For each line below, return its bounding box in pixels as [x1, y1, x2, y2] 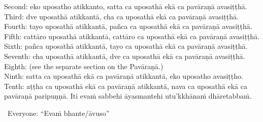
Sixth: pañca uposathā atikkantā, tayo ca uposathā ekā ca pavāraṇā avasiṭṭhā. [4, 41, 248, 51]
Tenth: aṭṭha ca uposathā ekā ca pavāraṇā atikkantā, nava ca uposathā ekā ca [4, 80, 247, 91]
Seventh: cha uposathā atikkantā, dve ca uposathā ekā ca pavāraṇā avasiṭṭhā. [4, 50, 245, 61]
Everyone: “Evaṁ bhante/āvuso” [7, 107, 110, 118]
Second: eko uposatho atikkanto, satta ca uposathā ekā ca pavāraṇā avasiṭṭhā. [4, 1, 247, 11]
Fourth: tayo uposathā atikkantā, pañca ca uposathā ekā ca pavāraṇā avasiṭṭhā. [4, 21, 252, 32]
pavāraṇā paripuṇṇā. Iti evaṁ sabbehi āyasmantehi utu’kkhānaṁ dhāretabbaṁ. [4, 90, 252, 101]
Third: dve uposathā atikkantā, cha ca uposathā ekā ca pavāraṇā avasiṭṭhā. [4, 11, 239, 21]
